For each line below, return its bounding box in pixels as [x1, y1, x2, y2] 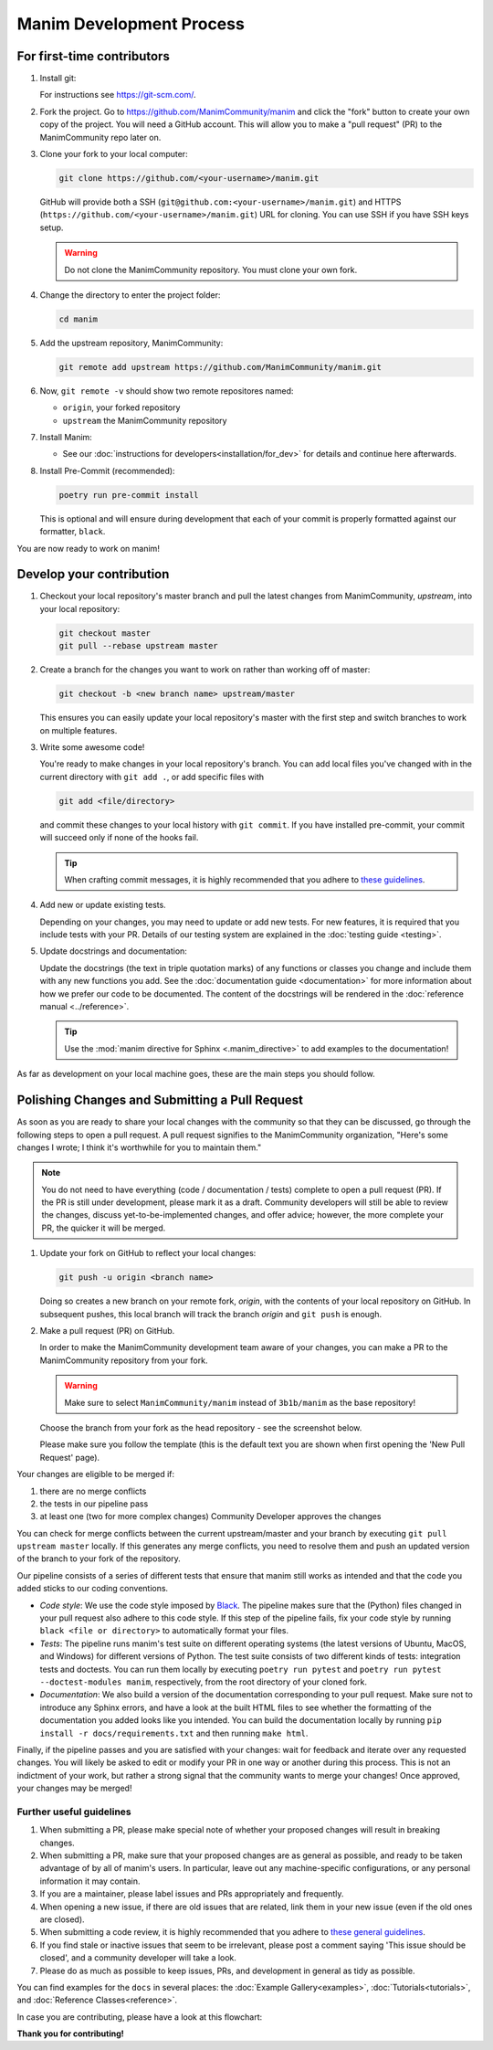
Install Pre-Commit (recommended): [39, 465, 175, 476]
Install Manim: [39, 432, 93, 443]
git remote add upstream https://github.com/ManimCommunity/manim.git [58, 362, 383, 372]
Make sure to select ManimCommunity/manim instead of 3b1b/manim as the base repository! [64, 1397, 415, 1408]
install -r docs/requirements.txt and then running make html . [39, 1728, 309, 1738]
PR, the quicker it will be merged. [41, 1222, 166, 1233]
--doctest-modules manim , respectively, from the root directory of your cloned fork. [39, 1676, 368, 1687]
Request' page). [39, 1452, 100, 1463]
